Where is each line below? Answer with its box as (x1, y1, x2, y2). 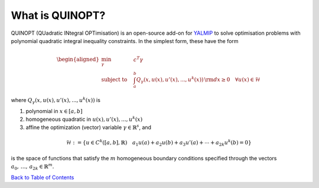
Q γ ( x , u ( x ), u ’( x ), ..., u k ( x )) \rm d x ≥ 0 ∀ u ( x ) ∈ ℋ (136, 75, 261, 85)
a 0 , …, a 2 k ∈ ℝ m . (11, 162, 54, 171)
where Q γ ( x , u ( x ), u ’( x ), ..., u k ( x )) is (11, 96, 100, 105)
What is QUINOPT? (11, 9, 106, 22)
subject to (101, 77, 128, 83)
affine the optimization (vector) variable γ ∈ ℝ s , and (25, 123, 152, 131)
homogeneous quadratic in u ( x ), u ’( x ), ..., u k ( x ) (25, 115, 143, 123)
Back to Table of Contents (11, 174, 74, 181)
